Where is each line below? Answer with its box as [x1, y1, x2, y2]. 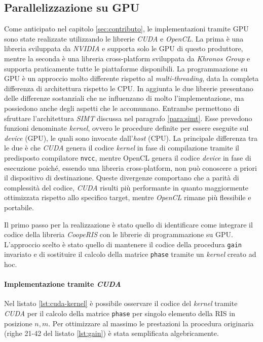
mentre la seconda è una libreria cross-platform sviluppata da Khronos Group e [4, 53, 250, 63]
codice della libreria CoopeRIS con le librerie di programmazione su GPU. [4, 229, 233, 240]
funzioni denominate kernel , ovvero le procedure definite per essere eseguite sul [4, 123, 249, 133]
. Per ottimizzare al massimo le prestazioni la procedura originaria [48, 318, 254, 328]
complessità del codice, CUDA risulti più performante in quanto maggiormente [4, 182, 249, 193]
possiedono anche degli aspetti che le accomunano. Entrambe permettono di [4, 102, 240, 113]
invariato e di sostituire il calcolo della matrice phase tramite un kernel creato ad [4, 249, 256, 259]
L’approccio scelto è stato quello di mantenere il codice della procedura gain [4, 239, 242, 249]
